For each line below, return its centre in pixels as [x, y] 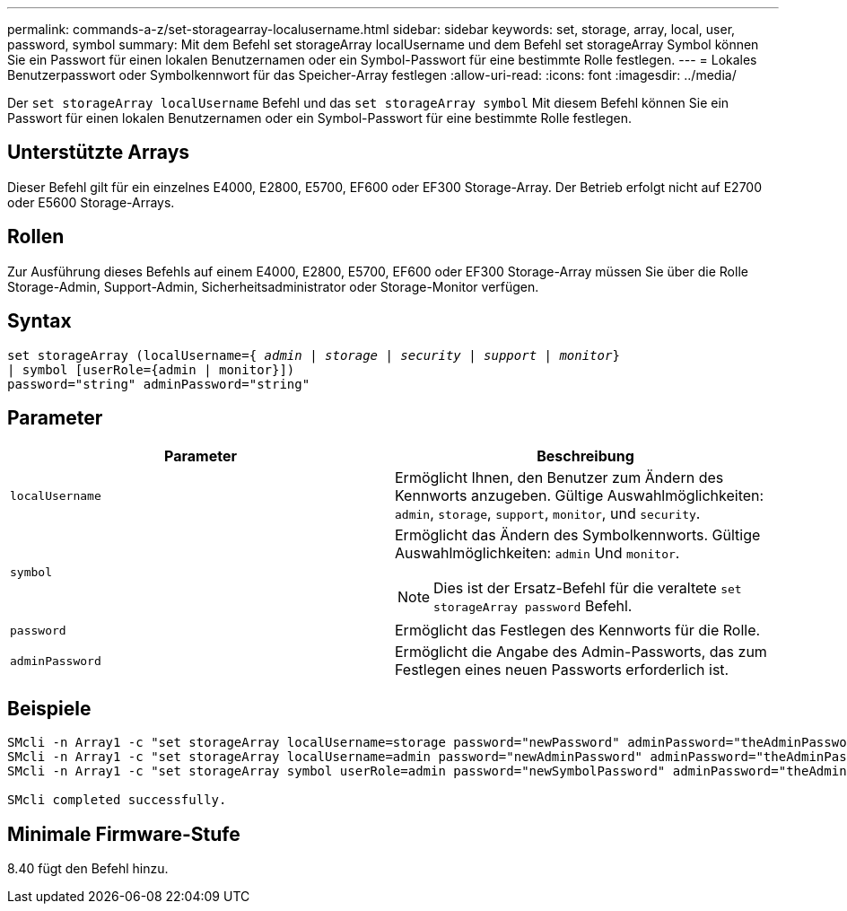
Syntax [39, 321]
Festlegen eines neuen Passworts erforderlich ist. [562, 670]
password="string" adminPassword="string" [159, 384]
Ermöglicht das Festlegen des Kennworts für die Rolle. [578, 631]
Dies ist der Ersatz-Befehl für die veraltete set [588, 588]
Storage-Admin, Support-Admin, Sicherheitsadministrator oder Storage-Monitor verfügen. [273, 286]
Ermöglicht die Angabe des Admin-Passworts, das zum [581, 652]
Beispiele [49, 708]
